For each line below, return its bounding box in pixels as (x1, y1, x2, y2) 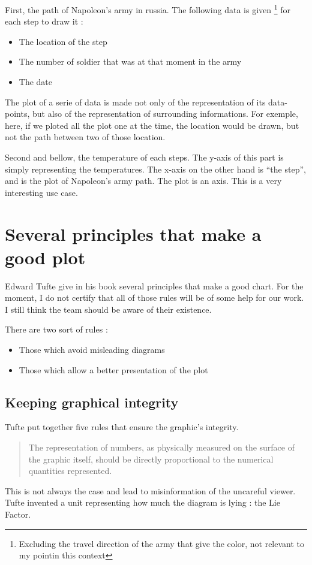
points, (5, 107, 30, 120)
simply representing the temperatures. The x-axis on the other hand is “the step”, (5, 162, 306, 175)
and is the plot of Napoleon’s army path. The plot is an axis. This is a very (5, 174, 282, 187)
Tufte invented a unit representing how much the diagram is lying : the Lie (5, 496, 280, 509)
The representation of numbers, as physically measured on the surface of (28, 441, 295, 454)
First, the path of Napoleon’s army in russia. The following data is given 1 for (5, 2, 290, 16)
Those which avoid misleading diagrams (19, 343, 165, 356)
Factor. (5, 508, 31, 521)
